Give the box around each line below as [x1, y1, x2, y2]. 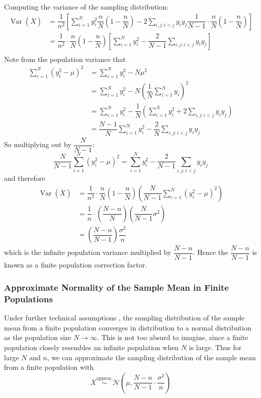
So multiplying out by [4, 139, 71, 150]
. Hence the [193, 247, 228, 257]
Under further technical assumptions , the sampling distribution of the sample [4, 312, 245, 323]
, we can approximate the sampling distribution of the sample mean [47, 352, 256, 362]
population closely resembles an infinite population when [4, 342, 179, 352]
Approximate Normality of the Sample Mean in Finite [4, 281, 229, 293]
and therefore [4, 173, 45, 183]
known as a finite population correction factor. [4, 259, 147, 270]
